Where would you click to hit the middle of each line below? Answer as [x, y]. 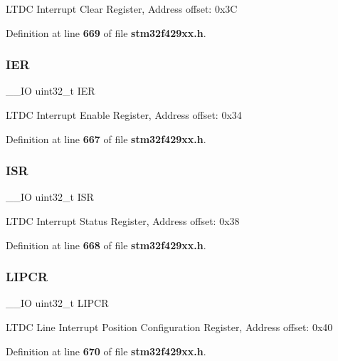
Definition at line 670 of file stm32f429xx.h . [106, 351]
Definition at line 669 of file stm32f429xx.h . [106, 32]
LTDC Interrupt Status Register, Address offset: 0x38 [123, 221]
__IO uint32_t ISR [50, 197]
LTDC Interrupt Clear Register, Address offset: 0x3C [122, 9]
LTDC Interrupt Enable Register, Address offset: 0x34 [124, 115]
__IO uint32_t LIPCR [57, 303]
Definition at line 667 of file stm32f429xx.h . [106, 138]
